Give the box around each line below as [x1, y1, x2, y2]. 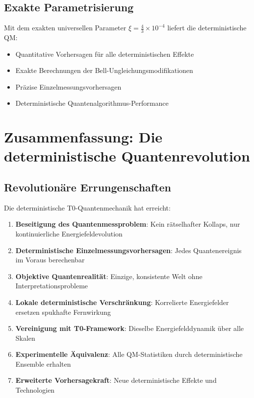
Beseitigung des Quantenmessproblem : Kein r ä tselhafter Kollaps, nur [15, 219, 240, 229]
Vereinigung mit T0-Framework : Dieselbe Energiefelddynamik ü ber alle [15, 323, 244, 333]
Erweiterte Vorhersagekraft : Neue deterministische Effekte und [15, 375, 217, 385]
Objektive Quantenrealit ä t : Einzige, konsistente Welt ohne [15, 271, 203, 281]
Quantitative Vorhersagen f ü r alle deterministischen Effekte [15, 48, 194, 59]
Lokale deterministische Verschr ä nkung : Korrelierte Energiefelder [15, 297, 229, 307]
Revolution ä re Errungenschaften [4, 179, 172, 194]
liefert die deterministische [167, 23, 247, 33]
